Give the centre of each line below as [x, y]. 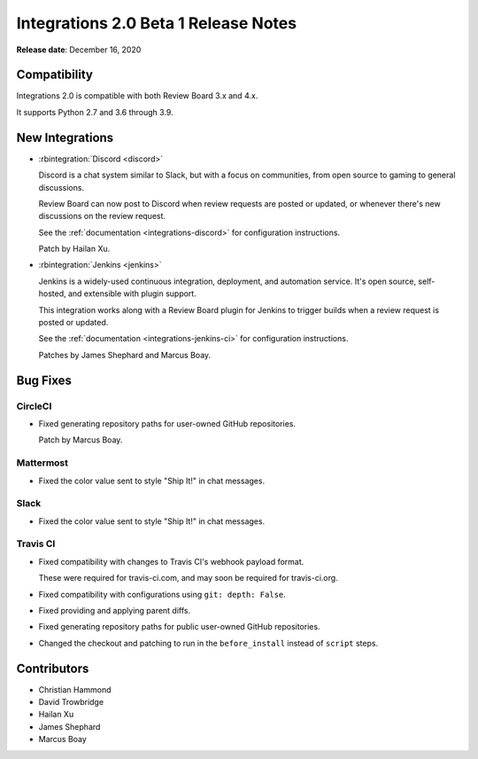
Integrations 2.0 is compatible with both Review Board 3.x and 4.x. [137, 96]
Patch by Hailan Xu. [74, 249]
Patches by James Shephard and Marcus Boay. [125, 355]
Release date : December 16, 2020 [79, 50]
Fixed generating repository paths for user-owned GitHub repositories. [167, 423]
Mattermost [42, 463]
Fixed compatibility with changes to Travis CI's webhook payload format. [171, 561]
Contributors [53, 668]
